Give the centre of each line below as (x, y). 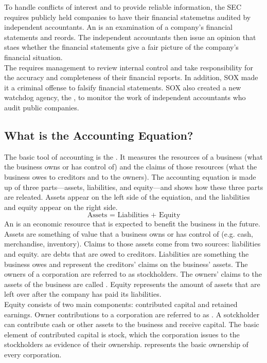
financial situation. (33, 57)
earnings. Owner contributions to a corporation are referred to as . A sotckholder (132, 314)
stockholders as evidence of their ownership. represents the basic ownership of (126, 344)
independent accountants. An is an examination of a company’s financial (118, 27)
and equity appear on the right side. (61, 207)
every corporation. (33, 355)
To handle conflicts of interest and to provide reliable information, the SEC (123, 7)
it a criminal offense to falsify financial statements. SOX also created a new (123, 87)
